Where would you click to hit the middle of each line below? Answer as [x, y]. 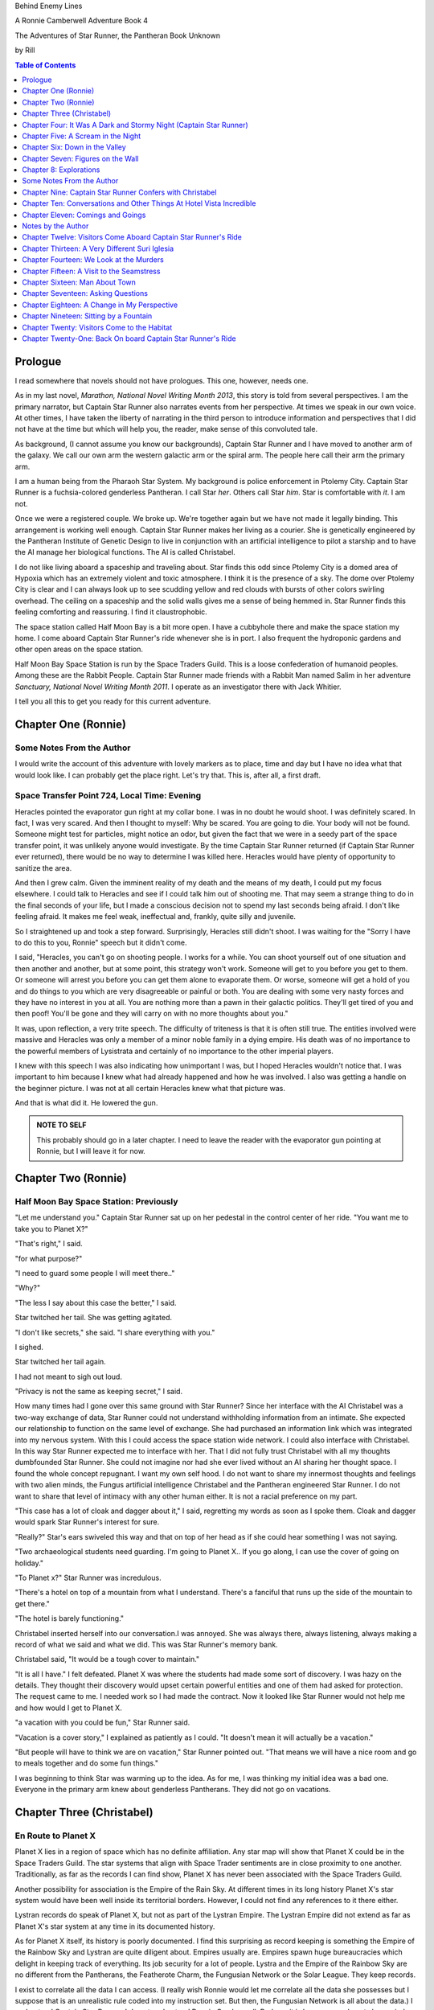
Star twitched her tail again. [60, 1362]
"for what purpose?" [49, 1258]
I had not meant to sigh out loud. [68, 1376]
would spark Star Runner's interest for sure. [87, 1522]
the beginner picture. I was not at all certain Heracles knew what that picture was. [150, 1088]
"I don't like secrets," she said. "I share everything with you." [115, 1332]
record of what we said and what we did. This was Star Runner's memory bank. [146, 1644]
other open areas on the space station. [79, 649]
